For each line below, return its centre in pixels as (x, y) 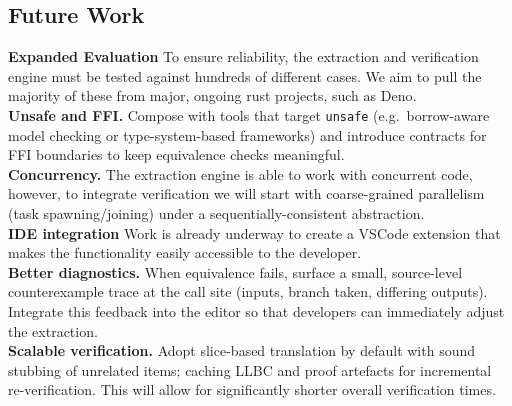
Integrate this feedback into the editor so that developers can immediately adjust (256, 310)
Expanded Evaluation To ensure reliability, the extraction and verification (243, 56)
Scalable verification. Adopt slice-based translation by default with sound (242, 350)
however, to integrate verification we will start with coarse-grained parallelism (246, 193)
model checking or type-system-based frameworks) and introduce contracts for (247, 134)
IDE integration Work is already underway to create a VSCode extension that (254, 232)
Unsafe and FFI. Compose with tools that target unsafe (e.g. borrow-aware (249, 114)
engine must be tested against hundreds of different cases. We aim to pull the (245, 75)
